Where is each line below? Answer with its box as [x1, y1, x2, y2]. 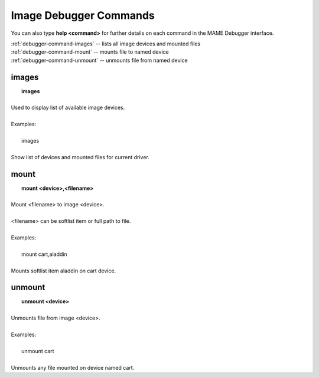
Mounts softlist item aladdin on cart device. [11, 267, 116, 274]
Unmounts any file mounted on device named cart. [11, 364, 135, 371]
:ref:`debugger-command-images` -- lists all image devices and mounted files [11, 40, 201, 47]
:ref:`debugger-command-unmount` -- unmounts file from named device [11, 57, 188, 64]
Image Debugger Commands [11, 9, 155, 22]
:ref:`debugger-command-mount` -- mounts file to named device [11, 48, 169, 55]
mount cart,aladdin [21, 251, 67, 258]
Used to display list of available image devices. [11, 104, 125, 111]
